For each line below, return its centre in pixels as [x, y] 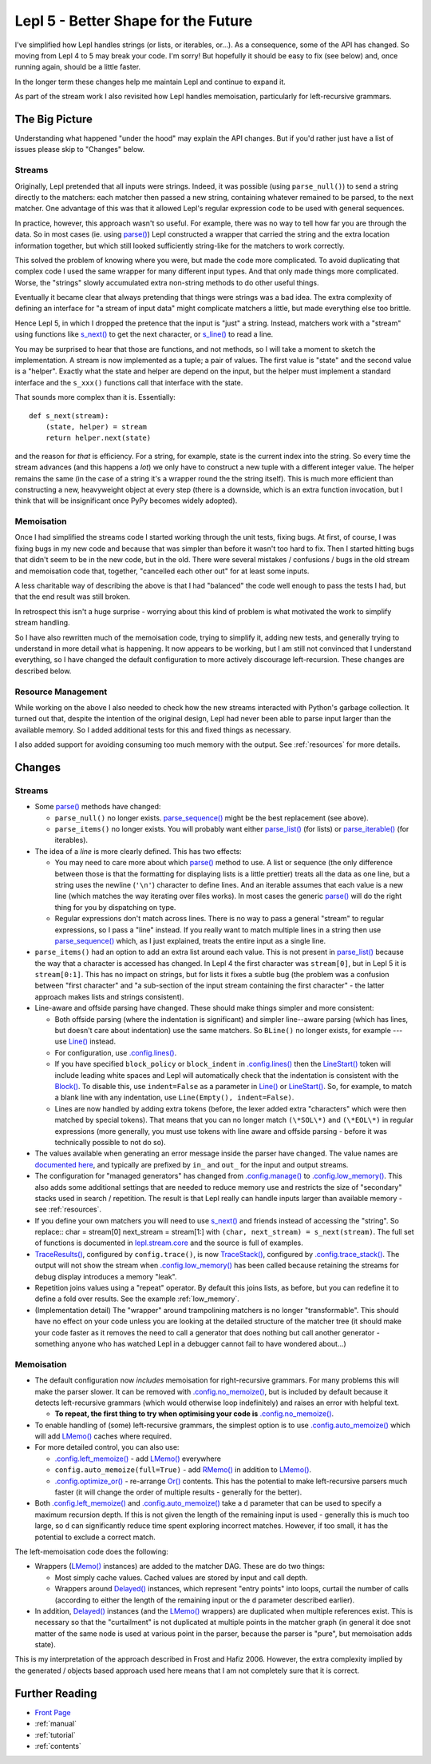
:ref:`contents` [58, 1746]
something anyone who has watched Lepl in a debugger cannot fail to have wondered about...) [190, 1343]
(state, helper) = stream [96, 427]
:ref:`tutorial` [55, 1734]
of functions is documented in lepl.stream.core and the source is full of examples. [169, 1243]
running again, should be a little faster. [78, 67]
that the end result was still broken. [73, 597]
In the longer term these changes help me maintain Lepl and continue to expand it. [150, 82]
